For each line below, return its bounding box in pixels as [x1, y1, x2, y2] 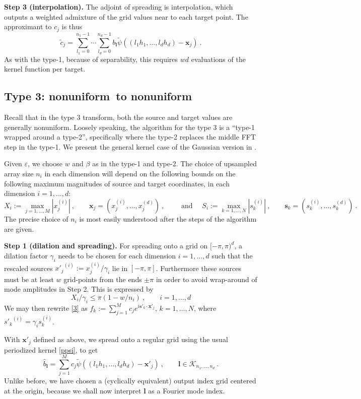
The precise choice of [4, 213, 68, 224]
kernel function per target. [4, 63, 86, 74]
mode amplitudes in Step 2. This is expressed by [4, 284, 154, 294]
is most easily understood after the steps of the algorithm [79, 213, 257, 224]
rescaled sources [4, 262, 53, 273]
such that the [211, 250, 253, 260]
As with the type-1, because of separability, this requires [4, 53, 178, 64]
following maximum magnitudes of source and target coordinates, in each [4, 178, 230, 188]
